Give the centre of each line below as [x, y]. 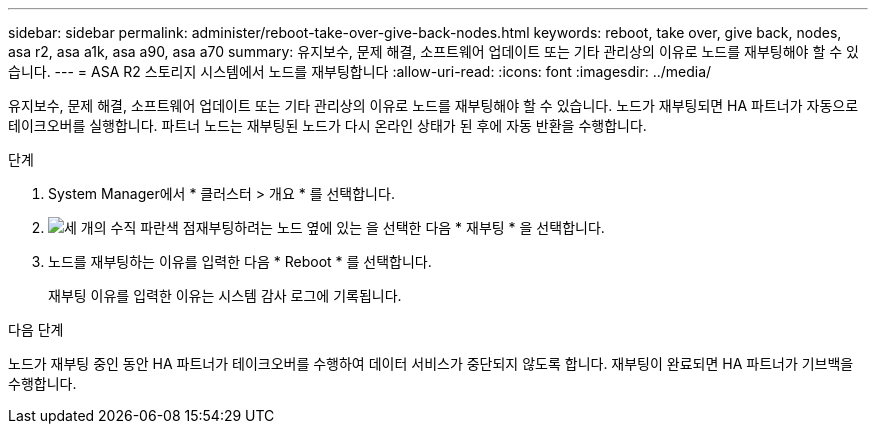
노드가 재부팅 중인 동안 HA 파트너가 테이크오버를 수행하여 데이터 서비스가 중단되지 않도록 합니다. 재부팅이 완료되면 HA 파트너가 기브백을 [431, 363]
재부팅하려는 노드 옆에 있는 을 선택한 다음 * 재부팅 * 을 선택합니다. [400, 227]
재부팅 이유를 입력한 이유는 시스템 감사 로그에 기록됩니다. [225, 295]
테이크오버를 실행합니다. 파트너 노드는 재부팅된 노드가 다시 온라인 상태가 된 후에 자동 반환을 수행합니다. [327, 125]
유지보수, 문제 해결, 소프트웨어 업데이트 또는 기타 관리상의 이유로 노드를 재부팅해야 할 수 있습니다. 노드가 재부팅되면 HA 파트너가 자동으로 [433, 105]
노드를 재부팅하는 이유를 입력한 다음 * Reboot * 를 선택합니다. [240, 261]
